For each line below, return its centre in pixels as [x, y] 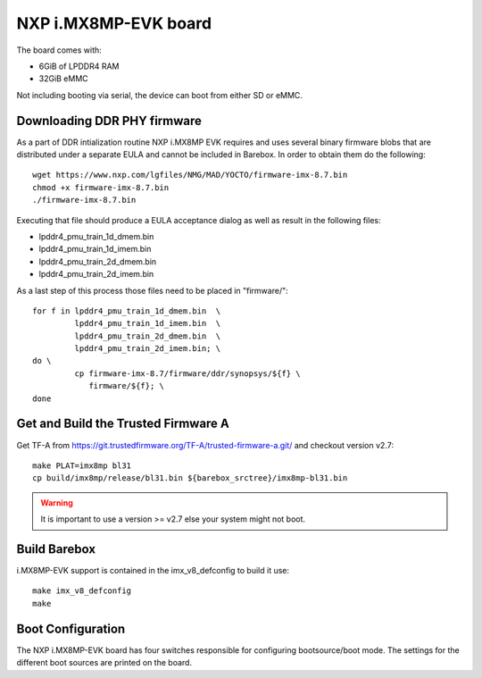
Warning [57, 502]
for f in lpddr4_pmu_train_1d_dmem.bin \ [127, 311]
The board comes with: [59, 50]
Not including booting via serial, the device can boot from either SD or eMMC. [160, 95]
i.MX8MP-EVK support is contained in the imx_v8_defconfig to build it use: [153, 571]
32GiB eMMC [63, 79]
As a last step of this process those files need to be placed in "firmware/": [153, 290]
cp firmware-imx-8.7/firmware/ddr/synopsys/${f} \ [187, 373]
